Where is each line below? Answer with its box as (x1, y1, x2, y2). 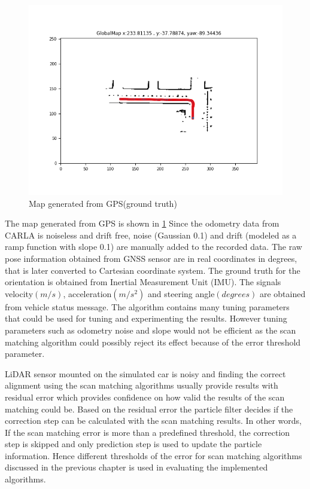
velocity (5, 287, 34, 299)
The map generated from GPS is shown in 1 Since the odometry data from (5, 217, 279, 230)
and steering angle (148, 287, 215, 299)
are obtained (259, 287, 306, 299)
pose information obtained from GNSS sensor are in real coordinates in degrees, (5, 252, 297, 264)
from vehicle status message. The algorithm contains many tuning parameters (5, 300, 290, 313)
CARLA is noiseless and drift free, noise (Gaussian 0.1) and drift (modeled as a (5, 228, 297, 241)
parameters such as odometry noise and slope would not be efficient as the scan (5, 323, 296, 336)
